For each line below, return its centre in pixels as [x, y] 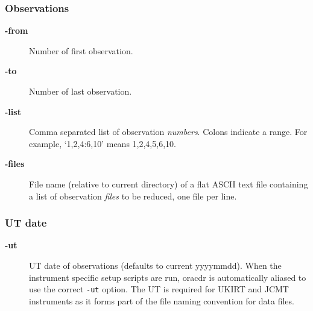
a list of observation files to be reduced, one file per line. [133, 196]
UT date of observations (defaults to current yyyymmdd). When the [155, 265]
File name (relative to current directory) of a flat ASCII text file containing [169, 184]
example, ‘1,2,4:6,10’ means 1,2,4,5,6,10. [103, 143]
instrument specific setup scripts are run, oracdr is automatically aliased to [168, 277]
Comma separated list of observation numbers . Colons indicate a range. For [168, 132]
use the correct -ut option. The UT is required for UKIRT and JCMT [159, 289]
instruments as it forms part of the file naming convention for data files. [162, 300]
